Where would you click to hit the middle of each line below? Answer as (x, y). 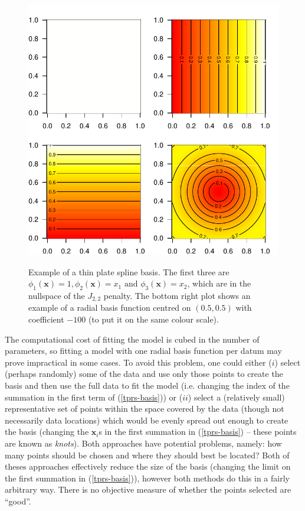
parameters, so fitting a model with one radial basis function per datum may (143, 351)
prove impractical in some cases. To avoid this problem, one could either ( (138, 362)
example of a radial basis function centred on (110, 307)
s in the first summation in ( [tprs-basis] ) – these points (198, 432)
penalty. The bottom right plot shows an (177, 295)
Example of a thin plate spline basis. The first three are (129, 271)
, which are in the (219, 283)
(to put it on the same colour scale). (153, 319)
